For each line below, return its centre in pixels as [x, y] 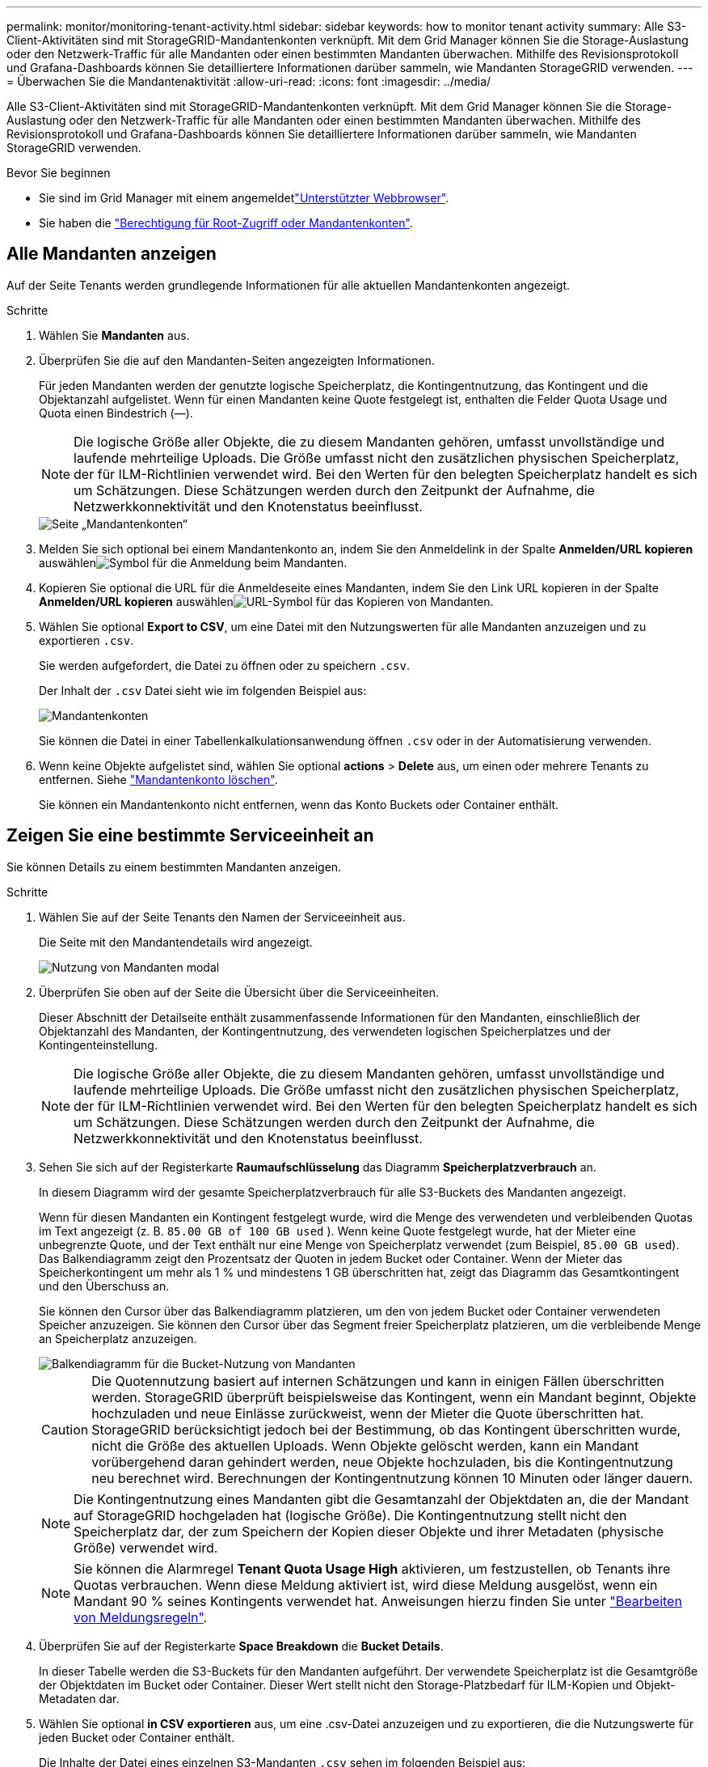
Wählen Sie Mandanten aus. [114, 335]
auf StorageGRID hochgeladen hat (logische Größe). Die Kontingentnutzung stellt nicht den [350, 1515]
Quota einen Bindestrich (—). [116, 413]
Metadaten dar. [79, 1698]
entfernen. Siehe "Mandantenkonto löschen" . [158, 779]
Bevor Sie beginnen [59, 173]
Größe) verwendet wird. [146, 1547]
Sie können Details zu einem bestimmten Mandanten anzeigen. [174, 867]
